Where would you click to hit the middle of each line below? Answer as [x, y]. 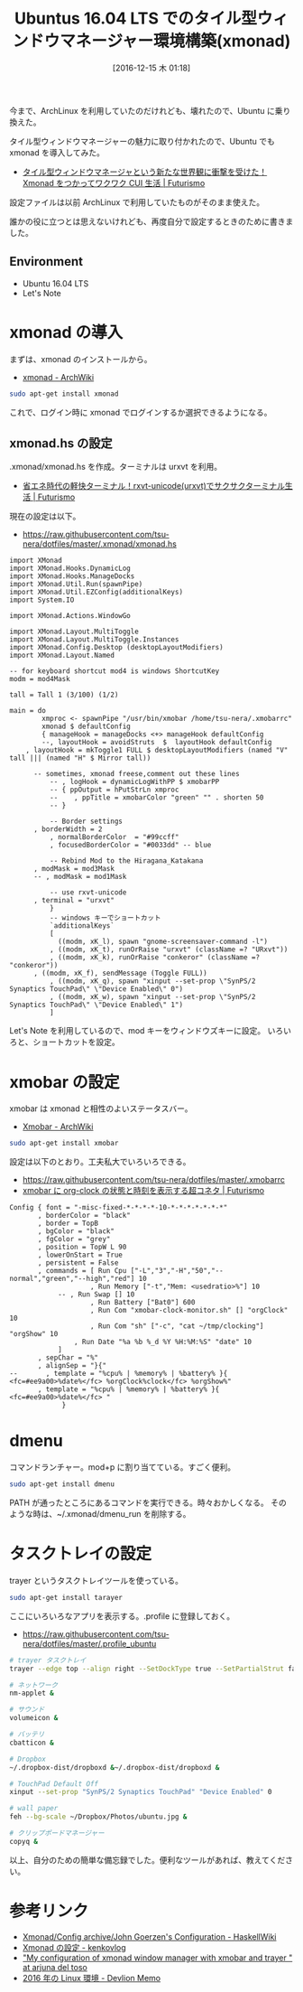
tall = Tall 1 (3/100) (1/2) [64, 695]
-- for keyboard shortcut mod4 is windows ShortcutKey [115, 671]
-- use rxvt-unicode [88, 893]
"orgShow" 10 [34, 1334]
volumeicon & [34, 1718]
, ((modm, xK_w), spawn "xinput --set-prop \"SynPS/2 [152, 997]
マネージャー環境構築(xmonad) [175, 41]
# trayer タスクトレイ [48, 1660]
